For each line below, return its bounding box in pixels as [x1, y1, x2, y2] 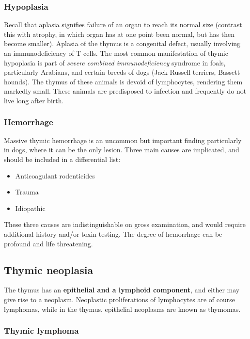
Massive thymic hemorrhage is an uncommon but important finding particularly [4, 135, 242, 145]
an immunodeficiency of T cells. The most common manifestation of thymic [4, 48, 228, 58]
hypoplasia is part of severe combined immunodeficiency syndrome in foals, [4, 57, 226, 67]
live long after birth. [4, 95, 64, 105]
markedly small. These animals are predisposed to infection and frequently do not [4, 86, 247, 96]
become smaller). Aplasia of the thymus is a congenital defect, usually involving [4, 38, 241, 48]
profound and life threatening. [4, 238, 93, 248]
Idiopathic [15, 203, 46, 213]
